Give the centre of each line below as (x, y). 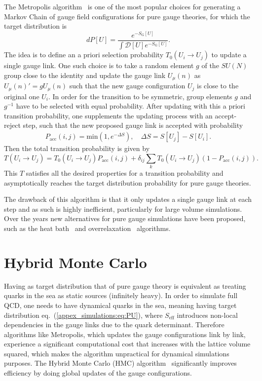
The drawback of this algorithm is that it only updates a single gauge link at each (128, 199)
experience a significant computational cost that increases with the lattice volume (127, 344)
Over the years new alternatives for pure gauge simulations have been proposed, (125, 218)
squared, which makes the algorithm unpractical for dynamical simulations (117, 353)
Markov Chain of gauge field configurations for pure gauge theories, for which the (127, 16)
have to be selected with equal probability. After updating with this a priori (131, 106)
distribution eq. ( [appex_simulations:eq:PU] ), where (83, 315)
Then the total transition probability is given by (77, 148)
